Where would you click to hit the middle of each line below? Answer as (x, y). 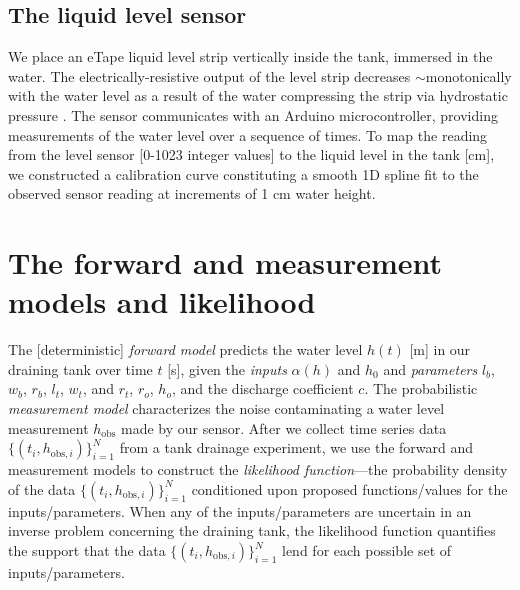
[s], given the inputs (227, 368)
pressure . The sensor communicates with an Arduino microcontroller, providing (253, 114)
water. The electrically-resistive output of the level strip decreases (209, 75)
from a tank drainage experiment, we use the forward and (296, 447)
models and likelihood (162, 301)
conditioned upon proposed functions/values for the (349, 488)
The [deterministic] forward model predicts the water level (185, 349)
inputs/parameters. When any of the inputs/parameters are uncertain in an (240, 510)
